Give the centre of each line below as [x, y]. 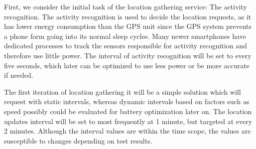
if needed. [19, 75]
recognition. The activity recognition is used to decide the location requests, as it [128, 16]
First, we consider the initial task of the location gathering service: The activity [126, 6]
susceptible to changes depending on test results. [78, 140]
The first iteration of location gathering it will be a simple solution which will [123, 91]
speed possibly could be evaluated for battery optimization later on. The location [128, 111]
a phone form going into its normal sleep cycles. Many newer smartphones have [125, 36]
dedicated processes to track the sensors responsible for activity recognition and [126, 46]
